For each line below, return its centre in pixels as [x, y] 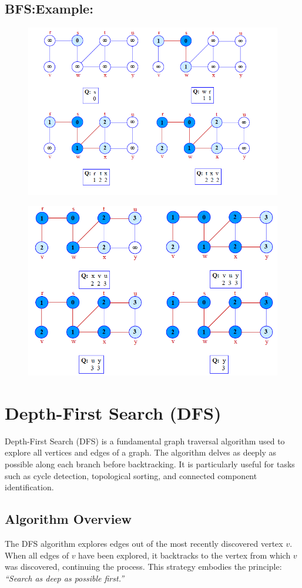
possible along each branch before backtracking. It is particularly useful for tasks [150, 464]
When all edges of [37, 555]
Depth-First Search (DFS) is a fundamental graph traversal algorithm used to [145, 441]
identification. [29, 487]
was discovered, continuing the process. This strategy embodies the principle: [143, 567]
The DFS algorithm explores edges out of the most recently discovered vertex [144, 543]
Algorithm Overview [68, 519]
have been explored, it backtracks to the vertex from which [184, 555]
